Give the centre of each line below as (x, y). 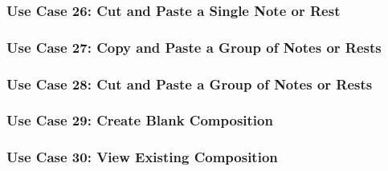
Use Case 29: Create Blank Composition (140, 120)
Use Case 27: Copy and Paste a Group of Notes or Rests (194, 47)
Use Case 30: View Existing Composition (142, 157)
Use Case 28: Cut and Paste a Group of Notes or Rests (190, 84)
